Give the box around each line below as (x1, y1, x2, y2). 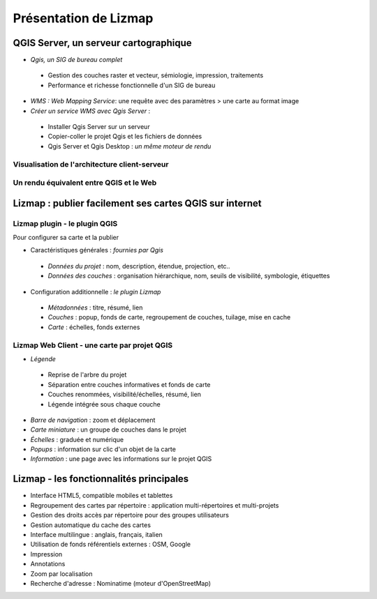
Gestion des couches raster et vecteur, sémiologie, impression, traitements (47, 71, 264, 79)
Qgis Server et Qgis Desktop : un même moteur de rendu (47, 142, 212, 150)
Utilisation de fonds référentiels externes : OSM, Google (30, 540, 191, 549)
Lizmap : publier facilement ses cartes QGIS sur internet (13, 197, 262, 209)
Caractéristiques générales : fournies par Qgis (30, 246, 164, 255)
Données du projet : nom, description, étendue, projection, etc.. (47, 261, 230, 270)
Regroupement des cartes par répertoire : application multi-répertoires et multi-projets (30, 501, 279, 509)
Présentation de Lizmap (13, 10, 154, 26)
